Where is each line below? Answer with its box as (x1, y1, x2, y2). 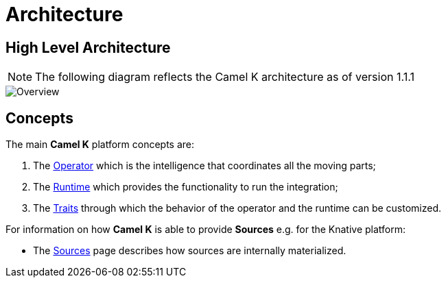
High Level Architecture (5, 38, 171, 56)
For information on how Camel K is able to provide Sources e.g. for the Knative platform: (5, 223, 406, 236)
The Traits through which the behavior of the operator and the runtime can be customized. (33, 202, 442, 214)
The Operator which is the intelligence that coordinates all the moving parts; (33, 160, 376, 172)
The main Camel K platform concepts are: (5, 138, 195, 151)
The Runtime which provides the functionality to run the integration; (33, 181, 338, 193)
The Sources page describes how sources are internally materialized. (33, 245, 347, 257)
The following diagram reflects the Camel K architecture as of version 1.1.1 (35, 70, 414, 84)
